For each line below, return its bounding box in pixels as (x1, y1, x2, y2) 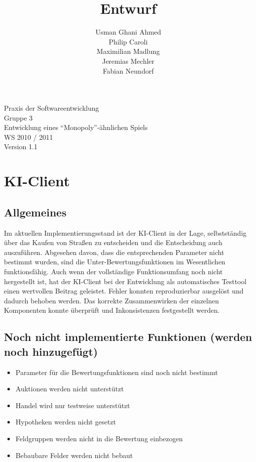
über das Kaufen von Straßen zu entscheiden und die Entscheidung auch (4, 237, 222, 248)
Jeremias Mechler (102, 55, 155, 66)
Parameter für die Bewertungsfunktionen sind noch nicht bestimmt (15, 367, 218, 377)
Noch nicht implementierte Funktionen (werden (4, 329, 253, 344)
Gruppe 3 (4, 112, 33, 123)
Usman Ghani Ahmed (95, 27, 161, 37)
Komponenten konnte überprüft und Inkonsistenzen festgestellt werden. (4, 305, 220, 315)
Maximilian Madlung (97, 46, 160, 56)
